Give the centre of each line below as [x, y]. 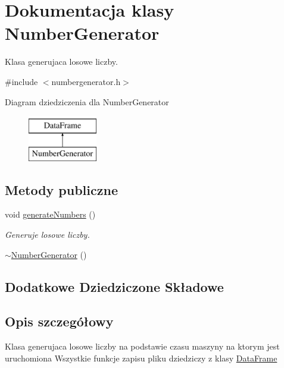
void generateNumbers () [50, 214]
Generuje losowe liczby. [47, 235]
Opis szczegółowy [59, 321]
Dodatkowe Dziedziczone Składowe [114, 286]
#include [21, 81]
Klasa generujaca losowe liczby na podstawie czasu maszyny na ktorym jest [142, 346]
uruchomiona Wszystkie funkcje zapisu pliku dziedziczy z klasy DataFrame [141, 358]
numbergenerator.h [86, 81]
